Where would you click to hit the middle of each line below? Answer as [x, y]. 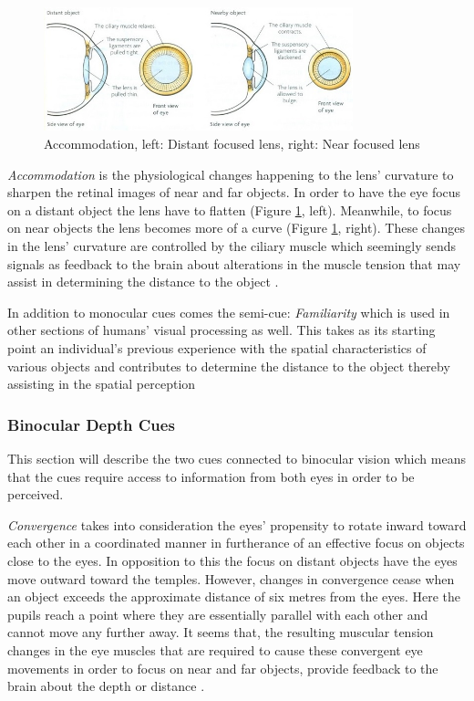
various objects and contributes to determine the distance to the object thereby [229, 366]
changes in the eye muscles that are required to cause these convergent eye [215, 649]
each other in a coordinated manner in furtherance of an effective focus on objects [236, 543]
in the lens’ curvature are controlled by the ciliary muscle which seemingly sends [232, 246]
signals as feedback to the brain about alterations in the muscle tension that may [234, 263]
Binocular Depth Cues [91, 424]
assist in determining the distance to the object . [143, 282]
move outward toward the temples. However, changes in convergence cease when [231, 578]
